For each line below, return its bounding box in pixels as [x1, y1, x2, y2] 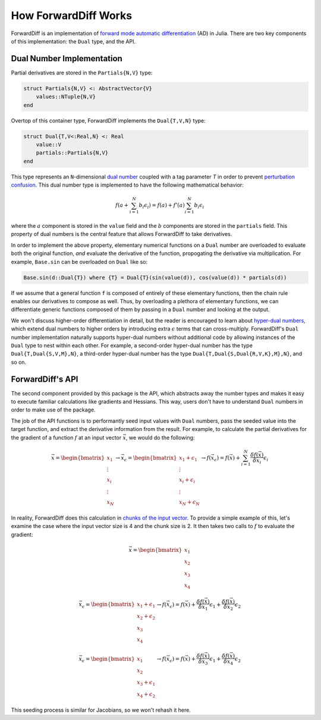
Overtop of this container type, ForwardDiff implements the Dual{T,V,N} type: [11, 117, 206, 124]
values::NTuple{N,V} [36, 93, 96, 100]
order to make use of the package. [11, 406, 96, 413]
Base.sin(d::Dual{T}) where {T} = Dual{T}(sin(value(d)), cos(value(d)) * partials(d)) [23, 274, 287, 281]
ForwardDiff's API [11, 374, 78, 384]
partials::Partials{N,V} [36, 149, 109, 156]
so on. [11, 359, 27, 366]
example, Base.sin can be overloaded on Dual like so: [11, 258, 148, 265]
